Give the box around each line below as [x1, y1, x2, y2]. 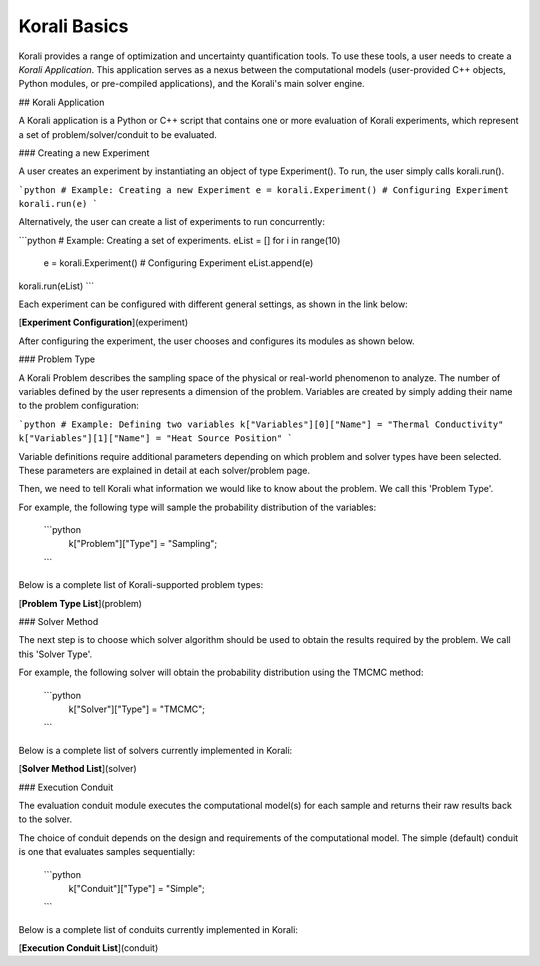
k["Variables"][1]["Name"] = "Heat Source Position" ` [18, 433, 294, 444]
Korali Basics [18, 15, 129, 37]
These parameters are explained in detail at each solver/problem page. [18, 464, 310, 476]
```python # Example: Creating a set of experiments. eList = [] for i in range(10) [18, 234, 341, 246]
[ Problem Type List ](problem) [18, 597, 142, 609]
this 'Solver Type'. [18, 648, 93, 660]
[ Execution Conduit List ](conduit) [18, 942, 159, 954]
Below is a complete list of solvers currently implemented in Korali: [18, 744, 293, 756]
